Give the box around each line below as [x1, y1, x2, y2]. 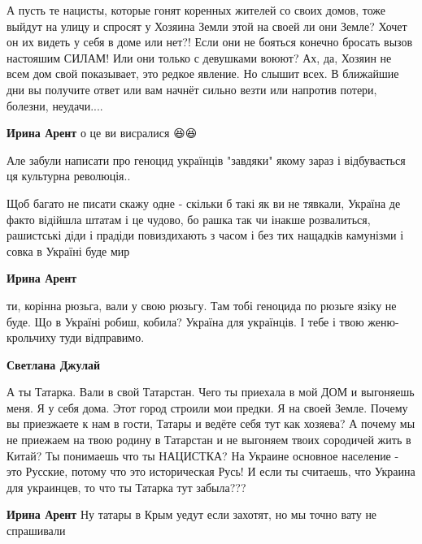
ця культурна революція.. [7, 167, 131, 184]
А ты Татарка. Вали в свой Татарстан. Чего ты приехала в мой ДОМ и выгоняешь [7, 383, 415, 400]
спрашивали [7, 522, 66, 539]
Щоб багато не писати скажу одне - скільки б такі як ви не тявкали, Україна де [7, 194, 401, 211]
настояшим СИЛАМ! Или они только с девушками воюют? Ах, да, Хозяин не [7, 49, 392, 66]
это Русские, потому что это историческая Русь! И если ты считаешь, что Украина [7, 463, 415, 480]
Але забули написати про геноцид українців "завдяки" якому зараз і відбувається [7, 151, 406, 168]
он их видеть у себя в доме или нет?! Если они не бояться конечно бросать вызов [7, 33, 413, 50]
